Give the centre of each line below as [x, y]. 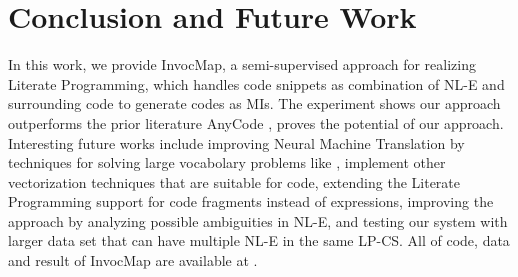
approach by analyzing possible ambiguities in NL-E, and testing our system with [258, 220]
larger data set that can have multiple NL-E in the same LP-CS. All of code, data [259, 240]
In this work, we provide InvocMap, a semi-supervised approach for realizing [242, 64]
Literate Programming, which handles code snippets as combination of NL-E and [256, 83]
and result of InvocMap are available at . [133, 260]
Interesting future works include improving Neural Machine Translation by [236, 142]
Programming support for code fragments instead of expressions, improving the [251, 201]
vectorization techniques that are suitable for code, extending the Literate [234, 181]
